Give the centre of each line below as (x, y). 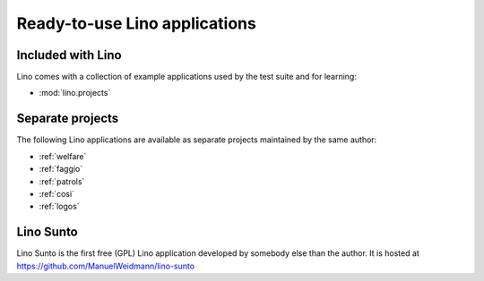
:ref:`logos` (59, 207)
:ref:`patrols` (62, 181)
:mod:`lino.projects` (75, 93)
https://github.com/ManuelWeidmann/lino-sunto (106, 266)
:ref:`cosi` (57, 193)
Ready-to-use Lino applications (137, 23)
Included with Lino (69, 55)
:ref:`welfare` (63, 156)
